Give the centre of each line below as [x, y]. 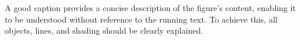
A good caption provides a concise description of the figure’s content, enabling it [150, 8]
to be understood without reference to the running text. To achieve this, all [141, 19]
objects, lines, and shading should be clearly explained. [104, 30]
